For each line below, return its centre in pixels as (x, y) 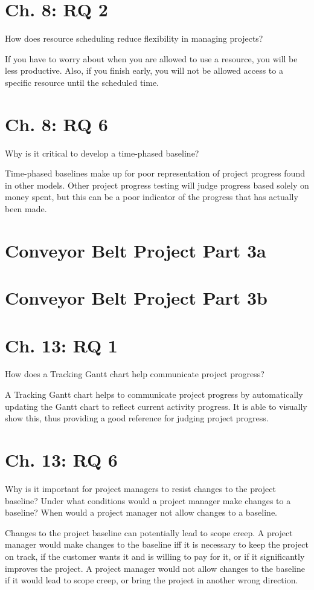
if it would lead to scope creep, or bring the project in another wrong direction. (152, 580)
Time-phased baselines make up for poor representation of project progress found (155, 173)
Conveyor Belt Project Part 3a (136, 250)
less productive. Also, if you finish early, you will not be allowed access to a (144, 70)
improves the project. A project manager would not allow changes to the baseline (155, 568)
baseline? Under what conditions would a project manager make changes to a (148, 500)
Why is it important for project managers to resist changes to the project (140, 488)
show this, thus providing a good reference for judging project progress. (137, 418)
